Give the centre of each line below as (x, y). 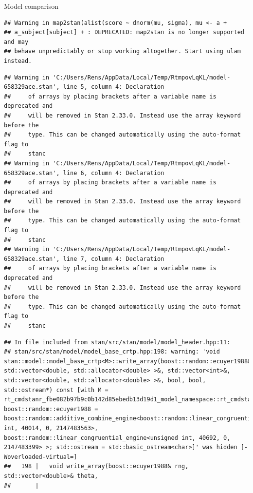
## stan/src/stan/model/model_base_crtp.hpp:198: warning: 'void (112, 352)
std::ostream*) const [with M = (56, 390)
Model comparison (31, 6)
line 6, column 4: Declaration (114, 173)
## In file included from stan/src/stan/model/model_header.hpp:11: (117, 342)
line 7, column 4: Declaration (114, 259)
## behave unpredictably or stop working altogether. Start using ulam (122, 51)
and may (16, 42)
